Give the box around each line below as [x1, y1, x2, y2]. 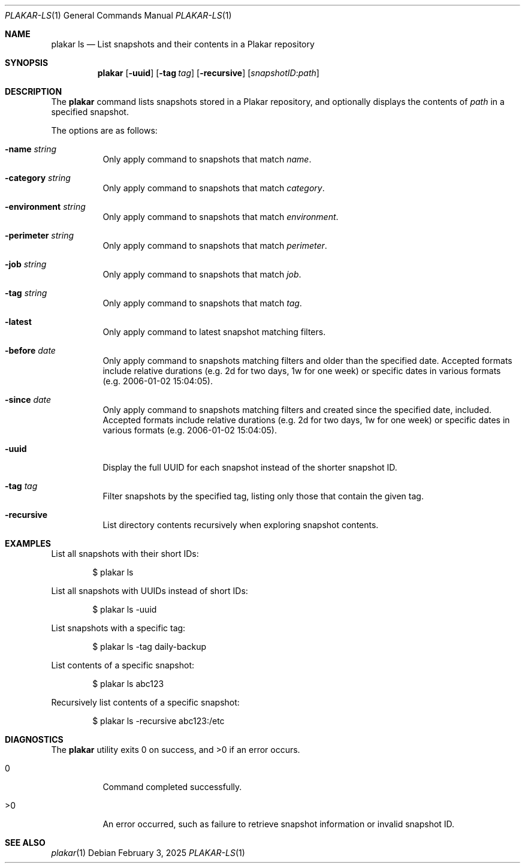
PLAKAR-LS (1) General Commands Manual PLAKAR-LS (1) [5, 10, 232, 20]
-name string [5, 144, 57, 154]
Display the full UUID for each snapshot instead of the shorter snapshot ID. [102, 462, 397, 472]
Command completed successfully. [102, 782, 242, 792]
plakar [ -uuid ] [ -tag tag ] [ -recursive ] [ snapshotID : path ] [97, 68, 319, 78]
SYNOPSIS [5, 58, 49, 68]
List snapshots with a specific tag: [51, 623, 186, 633]
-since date [5, 394, 52, 405]
